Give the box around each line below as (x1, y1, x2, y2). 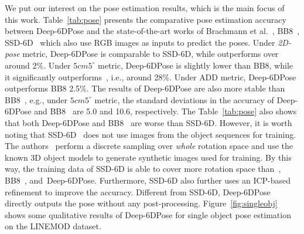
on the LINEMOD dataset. (5, 220, 101, 232)
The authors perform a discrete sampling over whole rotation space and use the (5, 140, 293, 152)
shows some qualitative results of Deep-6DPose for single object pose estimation (5, 208, 291, 221)
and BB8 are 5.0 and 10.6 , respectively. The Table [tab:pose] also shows (34, 105, 297, 117)
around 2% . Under (5, 59, 71, 71)
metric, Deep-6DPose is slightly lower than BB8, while (98, 59, 293, 71)
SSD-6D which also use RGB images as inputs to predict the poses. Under (5, 36, 275, 48)
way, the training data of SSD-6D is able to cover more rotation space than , (5, 162, 281, 175)
